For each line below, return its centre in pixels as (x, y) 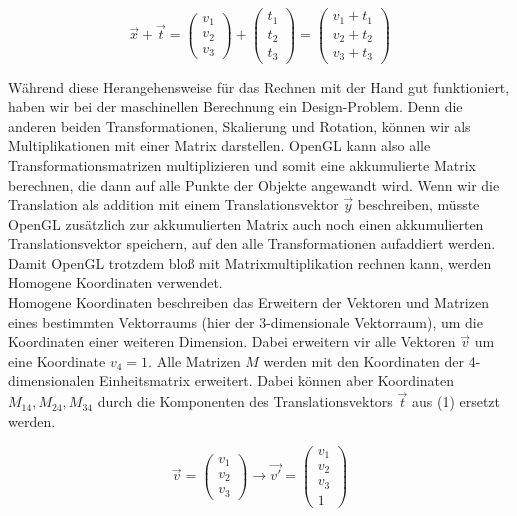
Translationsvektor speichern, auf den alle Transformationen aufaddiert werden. (252, 243)
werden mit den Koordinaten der (364, 360)
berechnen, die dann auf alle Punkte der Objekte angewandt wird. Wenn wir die (254, 184)
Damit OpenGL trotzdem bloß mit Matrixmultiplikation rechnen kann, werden (250, 262)
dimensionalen (51, 380)
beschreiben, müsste (418, 204)
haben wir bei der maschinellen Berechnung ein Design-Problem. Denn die (235, 106)
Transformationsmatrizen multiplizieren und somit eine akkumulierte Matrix (242, 164)
